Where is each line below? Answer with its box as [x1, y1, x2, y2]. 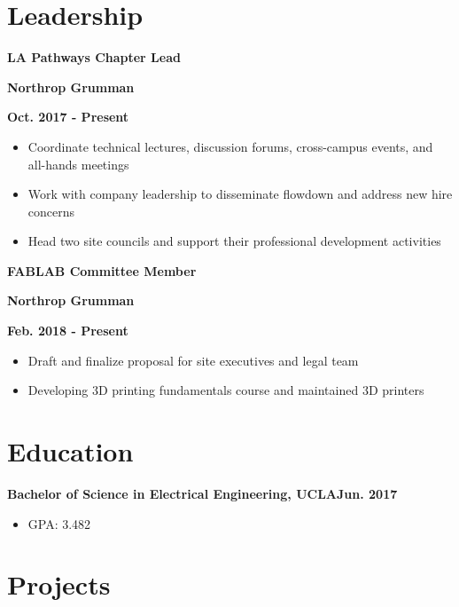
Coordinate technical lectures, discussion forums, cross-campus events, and [27, 137, 433, 155]
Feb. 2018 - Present [7, 321, 128, 340]
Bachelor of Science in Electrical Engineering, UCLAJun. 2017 [7, 484, 398, 502]
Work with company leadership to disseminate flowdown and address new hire [27, 185, 453, 203]
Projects [7, 566, 111, 603]
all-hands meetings [27, 154, 129, 173]
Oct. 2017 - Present [7, 107, 129, 126]
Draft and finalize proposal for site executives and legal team [27, 351, 359, 369]
